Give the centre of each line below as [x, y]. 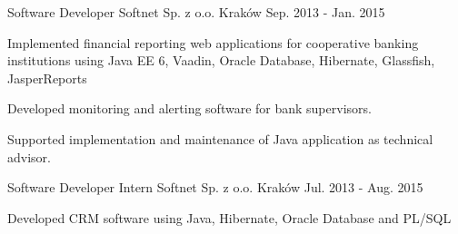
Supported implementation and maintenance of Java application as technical [220, 138]
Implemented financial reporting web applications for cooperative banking [213, 42]
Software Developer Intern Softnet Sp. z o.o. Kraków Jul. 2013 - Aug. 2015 [215, 187]
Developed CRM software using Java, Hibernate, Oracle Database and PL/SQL [229, 217]
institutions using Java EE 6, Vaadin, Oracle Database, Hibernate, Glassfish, [221, 60]
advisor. [29, 156]
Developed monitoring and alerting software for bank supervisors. [189, 108]
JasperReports [47, 78]
